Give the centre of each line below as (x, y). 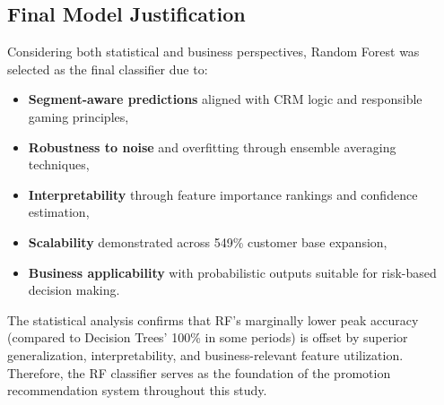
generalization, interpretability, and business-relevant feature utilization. (205, 354)
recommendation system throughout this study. (137, 390)
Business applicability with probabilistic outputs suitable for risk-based (232, 272)
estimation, (59, 212)
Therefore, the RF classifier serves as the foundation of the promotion (199, 372)
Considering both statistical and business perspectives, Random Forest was (213, 52)
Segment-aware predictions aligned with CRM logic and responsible (225, 99)
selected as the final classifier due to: (108, 69)
